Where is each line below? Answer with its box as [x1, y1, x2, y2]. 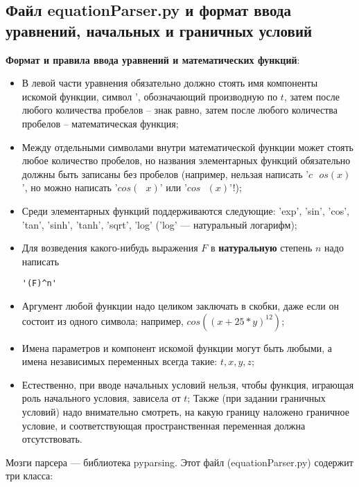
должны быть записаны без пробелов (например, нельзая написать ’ [21, 166, 309, 181]
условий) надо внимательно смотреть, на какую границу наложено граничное [21, 404, 349, 418]
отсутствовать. [21, 432, 82, 446]
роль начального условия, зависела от [21, 391, 181, 405]
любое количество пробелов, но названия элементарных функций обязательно [21, 153, 351, 168]
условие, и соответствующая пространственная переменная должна [21, 418, 306, 432]
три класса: [6, 468, 53, 483]
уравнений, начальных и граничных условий [6, 19, 313, 41]
